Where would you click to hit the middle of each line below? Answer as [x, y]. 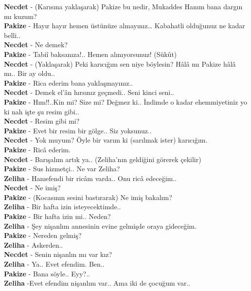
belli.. [12, 35]
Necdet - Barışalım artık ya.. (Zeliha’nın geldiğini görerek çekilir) [103, 159]
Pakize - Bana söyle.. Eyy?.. [47, 273]
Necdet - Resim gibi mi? [42, 121]
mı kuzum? [20, 16]
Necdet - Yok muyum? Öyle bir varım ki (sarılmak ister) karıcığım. [106, 140]
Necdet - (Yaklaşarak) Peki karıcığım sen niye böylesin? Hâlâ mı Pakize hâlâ [120, 64]
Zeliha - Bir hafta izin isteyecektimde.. [63, 207]
